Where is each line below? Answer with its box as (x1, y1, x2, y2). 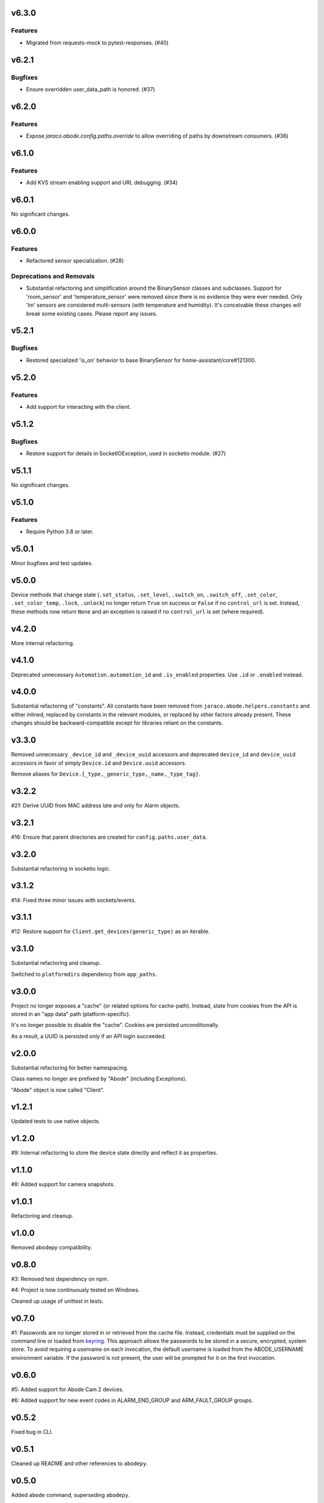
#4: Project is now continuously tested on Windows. (11, 1287, 140, 1294)
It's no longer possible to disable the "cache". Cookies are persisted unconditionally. (11, 1021, 220, 1029)
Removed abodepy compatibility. (11, 1244, 92, 1251)
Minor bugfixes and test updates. (11, 560, 93, 567)
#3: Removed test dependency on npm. (11, 1275, 109, 1282)
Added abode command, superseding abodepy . (11, 1491, 130, 1498)
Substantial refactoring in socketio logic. (11, 865, 111, 872)
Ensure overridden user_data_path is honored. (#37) (26, 85, 155, 93)
